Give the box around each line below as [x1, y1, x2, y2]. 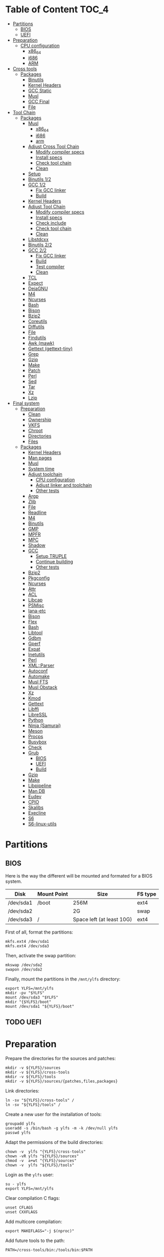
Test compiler [35, 263, 65, 269]
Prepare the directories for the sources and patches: [5, 1055, 116, 1061]
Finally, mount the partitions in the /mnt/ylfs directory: [5, 976, 120, 982]
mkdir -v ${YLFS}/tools [5, 1074, 56, 1079]
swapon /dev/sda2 [5, 967, 43, 972]
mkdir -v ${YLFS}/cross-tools [5, 1069, 70, 1075]
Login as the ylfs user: [5, 1171, 54, 1178]
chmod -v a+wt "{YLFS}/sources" [5, 1158, 77, 1163]
